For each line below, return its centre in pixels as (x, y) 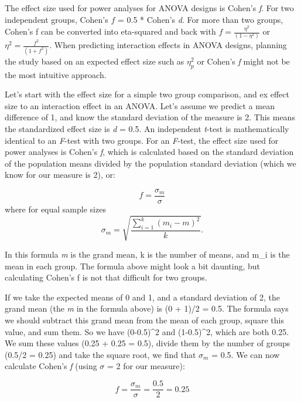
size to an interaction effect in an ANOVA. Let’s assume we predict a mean (140, 105)
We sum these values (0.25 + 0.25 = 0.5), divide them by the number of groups (148, 343)
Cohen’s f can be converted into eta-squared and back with (110, 31)
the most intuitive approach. (56, 74)
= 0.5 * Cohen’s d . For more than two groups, (200, 19)
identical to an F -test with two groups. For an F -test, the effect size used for (142, 140)
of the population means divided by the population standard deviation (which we (150, 163)
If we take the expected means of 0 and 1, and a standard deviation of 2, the (142, 297)
